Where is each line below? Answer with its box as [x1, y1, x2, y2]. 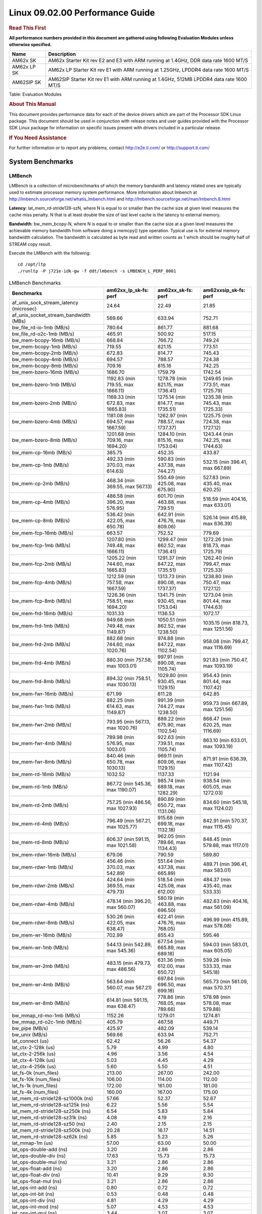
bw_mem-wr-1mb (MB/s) [12, 944, 69, 951]
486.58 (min [106, 492, 134, 499]
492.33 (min [106, 455, 135, 462]
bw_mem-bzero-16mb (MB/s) [12, 369, 80, 375]
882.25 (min [106, 697, 134, 704]
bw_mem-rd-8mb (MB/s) [12, 839, 69, 845]
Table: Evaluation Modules [9, 91, 62, 97]
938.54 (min [203, 777, 231, 784]
